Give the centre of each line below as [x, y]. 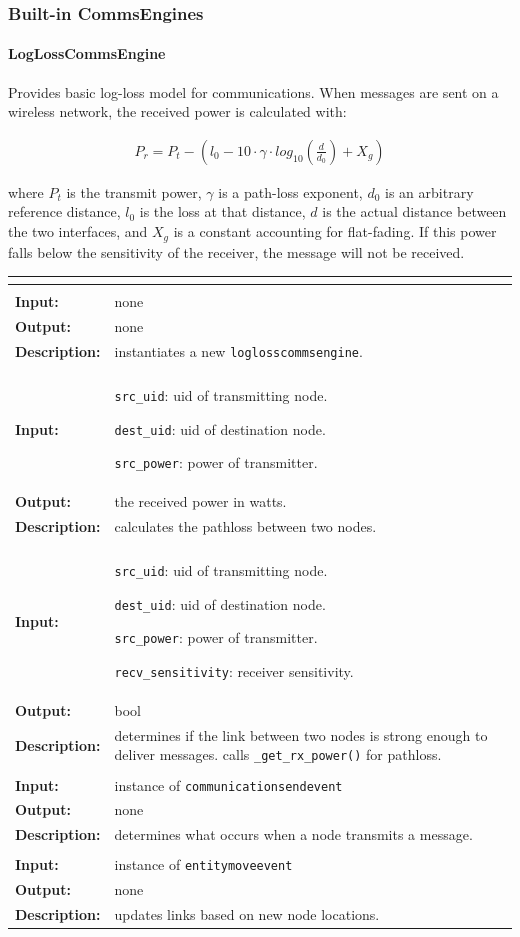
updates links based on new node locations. [247, 914]
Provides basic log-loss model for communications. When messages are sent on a [253, 91]
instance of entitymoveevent [203, 864]
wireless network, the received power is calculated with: [177, 111]
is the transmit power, [134, 191]
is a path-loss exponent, [290, 191]
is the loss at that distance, [222, 211]
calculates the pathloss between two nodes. [245, 526]
